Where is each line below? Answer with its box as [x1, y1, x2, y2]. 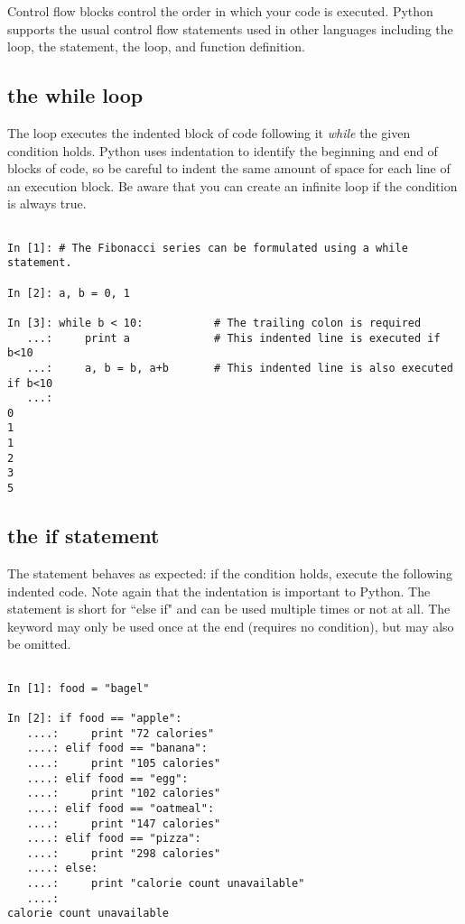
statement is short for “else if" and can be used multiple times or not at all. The [7, 599, 451, 618]
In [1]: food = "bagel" [7, 681, 150, 695]
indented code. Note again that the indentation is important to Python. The [7, 581, 431, 600]
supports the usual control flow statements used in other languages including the [7, 19, 453, 38]
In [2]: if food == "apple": [7, 711, 182, 725]
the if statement [7, 522, 160, 550]
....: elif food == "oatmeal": [26, 801, 215, 815]
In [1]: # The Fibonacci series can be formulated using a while [7, 241, 408, 254]
